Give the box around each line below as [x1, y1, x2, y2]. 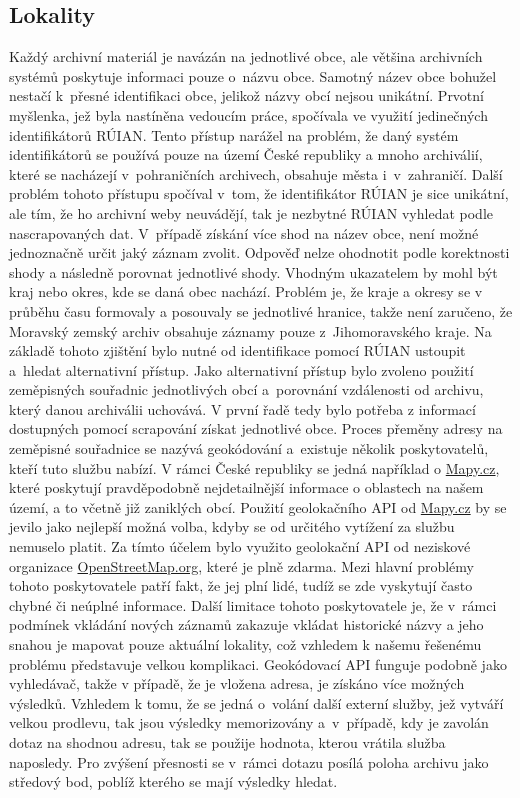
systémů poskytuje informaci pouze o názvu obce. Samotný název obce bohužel [9, 65, 497, 86]
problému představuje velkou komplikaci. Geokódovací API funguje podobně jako [9, 653, 507, 674]
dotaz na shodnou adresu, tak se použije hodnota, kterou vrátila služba [9, 731, 446, 752]
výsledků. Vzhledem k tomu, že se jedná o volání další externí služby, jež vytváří [9, 692, 504, 713]
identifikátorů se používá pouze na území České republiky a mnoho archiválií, [9, 144, 483, 165]
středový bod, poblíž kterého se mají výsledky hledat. [9, 771, 338, 792]
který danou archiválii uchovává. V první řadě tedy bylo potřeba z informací [9, 398, 476, 419]
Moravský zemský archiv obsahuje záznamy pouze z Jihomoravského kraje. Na [9, 320, 492, 341]
